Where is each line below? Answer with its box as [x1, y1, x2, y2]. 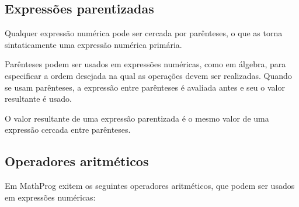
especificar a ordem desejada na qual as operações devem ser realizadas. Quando [5, 69, 292, 81]
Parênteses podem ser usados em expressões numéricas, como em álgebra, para [5, 58, 286, 70]
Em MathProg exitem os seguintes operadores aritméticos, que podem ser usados [5, 180, 295, 192]
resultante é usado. [5, 92, 72, 105]
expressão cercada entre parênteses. [5, 123, 131, 136]
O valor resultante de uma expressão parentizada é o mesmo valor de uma [5, 112, 269, 124]
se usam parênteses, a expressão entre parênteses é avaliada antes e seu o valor [5, 81, 285, 93]
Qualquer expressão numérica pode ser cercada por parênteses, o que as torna [5, 27, 283, 39]
